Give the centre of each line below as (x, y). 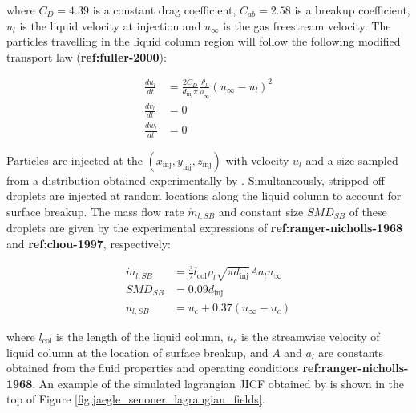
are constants (351, 352)
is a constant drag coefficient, (164, 10)
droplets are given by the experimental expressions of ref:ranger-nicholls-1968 (205, 228)
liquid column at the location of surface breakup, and (137, 352)
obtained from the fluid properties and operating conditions (153, 368)
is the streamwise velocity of (311, 336)
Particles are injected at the (75, 160)
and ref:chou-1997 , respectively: (89, 244)
